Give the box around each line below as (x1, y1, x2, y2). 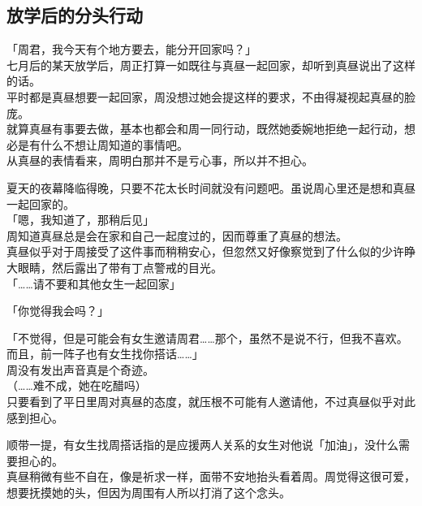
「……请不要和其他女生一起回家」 (6, 275, 181, 292)
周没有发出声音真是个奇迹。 (6, 361, 154, 378)
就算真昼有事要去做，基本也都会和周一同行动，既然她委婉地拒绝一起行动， (6, 120, 404, 137)
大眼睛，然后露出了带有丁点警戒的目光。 (6, 258, 222, 275)
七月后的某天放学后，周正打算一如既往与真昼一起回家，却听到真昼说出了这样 (6, 56, 416, 73)
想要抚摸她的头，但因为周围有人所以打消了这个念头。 (6, 484, 291, 501)
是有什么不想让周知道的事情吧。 (17, 136, 188, 153)
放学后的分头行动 (6, 2, 143, 28)
